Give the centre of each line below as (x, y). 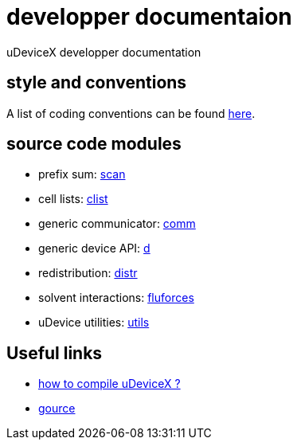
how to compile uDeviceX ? (109, 384)
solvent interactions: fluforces (116, 298)
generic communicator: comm (117, 224)
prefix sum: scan (82, 174)
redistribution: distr (88, 273)
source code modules (94, 144)
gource (57, 409)
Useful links (55, 353)
